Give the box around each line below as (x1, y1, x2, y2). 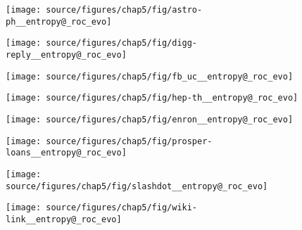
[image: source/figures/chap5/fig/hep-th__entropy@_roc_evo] (6, 93, 298, 103)
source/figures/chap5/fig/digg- (46, 38, 198, 49)
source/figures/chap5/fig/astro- (46, 5, 203, 15)
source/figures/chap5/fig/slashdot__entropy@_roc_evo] (6, 181, 268, 191)
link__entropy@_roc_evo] (6, 214, 122, 224)
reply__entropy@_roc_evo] (6, 49, 127, 60)
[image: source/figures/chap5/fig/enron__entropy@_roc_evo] (6, 114, 294, 124)
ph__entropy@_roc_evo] (6, 16, 112, 27)
